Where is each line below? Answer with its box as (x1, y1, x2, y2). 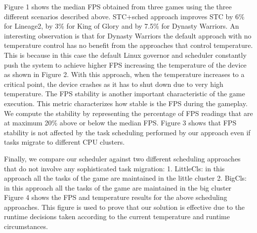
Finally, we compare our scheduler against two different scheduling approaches (4, 153, 241, 163)
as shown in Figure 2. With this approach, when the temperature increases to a (4, 69, 245, 79)
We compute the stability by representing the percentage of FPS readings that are (4, 108, 253, 118)
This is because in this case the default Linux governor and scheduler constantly (4, 49, 247, 60)
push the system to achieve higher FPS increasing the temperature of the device (4, 59, 247, 70)
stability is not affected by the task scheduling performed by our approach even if (4, 127, 251, 137)
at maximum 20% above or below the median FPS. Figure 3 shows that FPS (4, 117, 237, 128)
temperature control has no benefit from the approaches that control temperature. (4, 40, 253, 50)
